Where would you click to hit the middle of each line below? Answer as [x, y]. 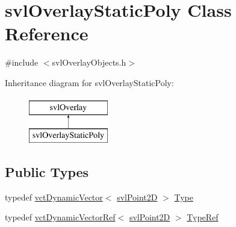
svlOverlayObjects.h [89, 62]
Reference [47, 33]
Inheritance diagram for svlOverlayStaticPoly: [89, 82]
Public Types [47, 172]
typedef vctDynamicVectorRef [60, 217]
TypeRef [203, 217]
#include [22, 62]
